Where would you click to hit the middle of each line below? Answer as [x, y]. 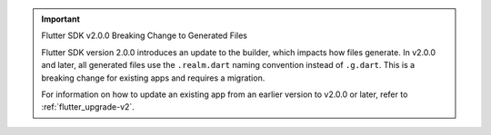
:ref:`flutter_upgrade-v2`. [88, 107]
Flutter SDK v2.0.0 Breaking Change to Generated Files [144, 35]
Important [61, 19]
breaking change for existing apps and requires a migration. [153, 78]
